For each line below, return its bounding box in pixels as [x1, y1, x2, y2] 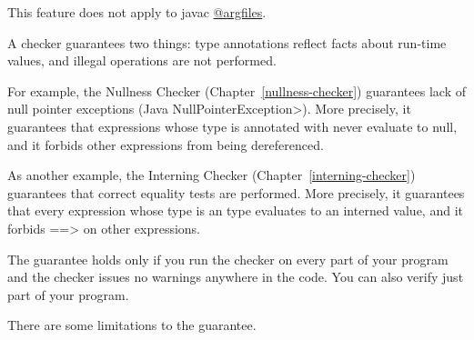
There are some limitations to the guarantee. [7, 315, 257, 335]
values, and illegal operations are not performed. [7, 51, 277, 70]
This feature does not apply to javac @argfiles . [7, 3, 267, 21]
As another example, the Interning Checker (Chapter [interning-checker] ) [7, 165, 416, 185]
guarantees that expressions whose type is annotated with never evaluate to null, [7, 116, 458, 135]
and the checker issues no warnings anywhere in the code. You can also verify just [7, 267, 464, 286]
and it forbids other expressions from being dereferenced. [7, 135, 324, 154]
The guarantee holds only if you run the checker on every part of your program [7, 249, 449, 268]
